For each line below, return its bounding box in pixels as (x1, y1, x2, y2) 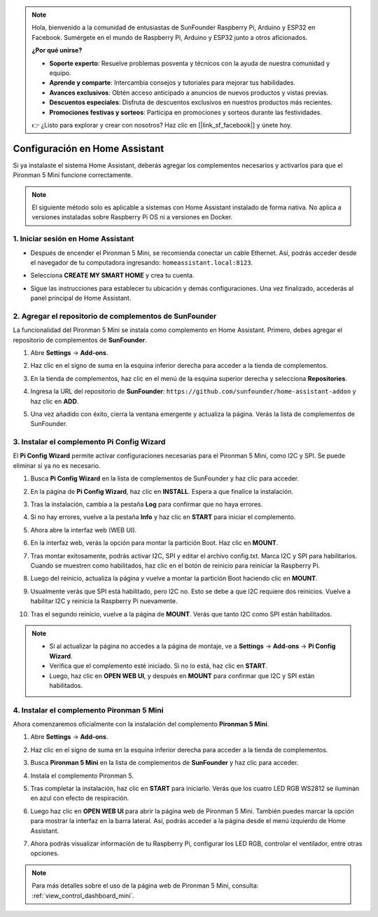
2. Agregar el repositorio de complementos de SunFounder (13, 311, 217, 321)
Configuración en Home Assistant (13, 142, 164, 154)
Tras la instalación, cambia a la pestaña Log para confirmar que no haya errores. (30, 500, 263, 509)
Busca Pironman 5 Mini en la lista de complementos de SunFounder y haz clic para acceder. (30, 759, 299, 767)
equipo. (49, 69, 71, 77)
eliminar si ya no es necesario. (13, 461, 101, 469)
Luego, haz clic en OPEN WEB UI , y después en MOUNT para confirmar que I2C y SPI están (49, 671, 315, 680)
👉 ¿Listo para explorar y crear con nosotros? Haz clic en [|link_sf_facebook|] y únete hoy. (31, 120, 293, 129)
